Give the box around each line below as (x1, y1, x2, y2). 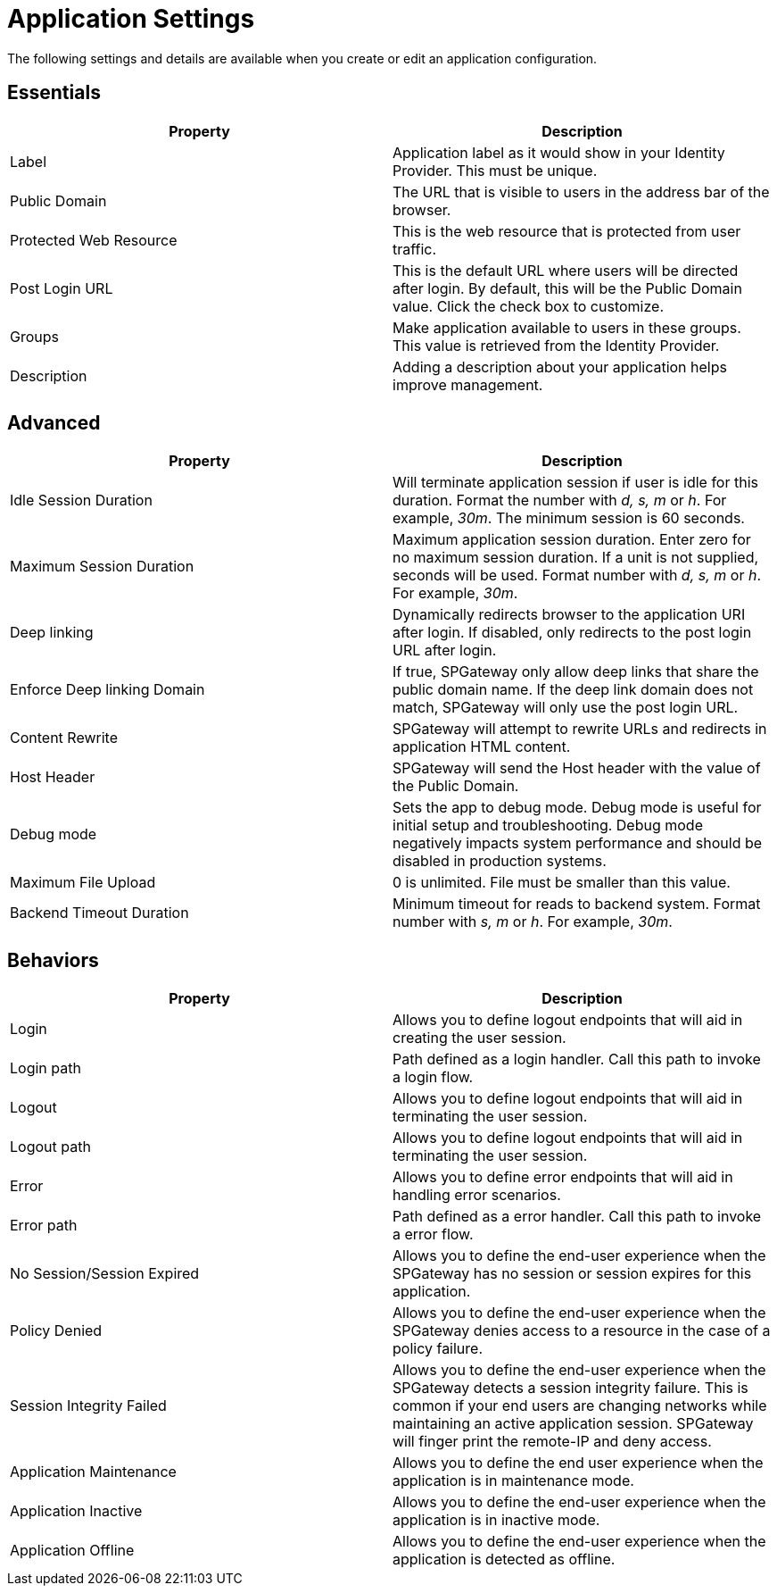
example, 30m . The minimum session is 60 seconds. (393, 509, 745, 528)
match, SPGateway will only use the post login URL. (393, 698, 739, 717)
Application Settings (7, 4, 255, 34)
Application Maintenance (10, 1463, 177, 1481)
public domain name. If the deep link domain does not (393, 680, 754, 699)
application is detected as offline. (393, 1550, 616, 1569)
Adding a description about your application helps (393, 357, 727, 376)
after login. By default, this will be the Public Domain (393, 279, 742, 297)
